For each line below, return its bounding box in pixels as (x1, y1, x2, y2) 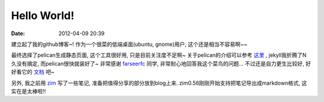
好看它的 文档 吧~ (11, 69, 55, 76)
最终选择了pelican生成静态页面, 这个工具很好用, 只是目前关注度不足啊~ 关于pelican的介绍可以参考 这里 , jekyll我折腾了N (11, 51, 307, 59)
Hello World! (11, 9, 74, 22)
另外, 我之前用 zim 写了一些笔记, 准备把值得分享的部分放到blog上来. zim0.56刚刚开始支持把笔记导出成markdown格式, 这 (11, 79, 307, 86)
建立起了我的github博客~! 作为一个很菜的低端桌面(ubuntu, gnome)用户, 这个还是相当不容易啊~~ (11, 41, 248, 48)
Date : (11, 30, 25, 37)
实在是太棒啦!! (11, 87, 46, 95)
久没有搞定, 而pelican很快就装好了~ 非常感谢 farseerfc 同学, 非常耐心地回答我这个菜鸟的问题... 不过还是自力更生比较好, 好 (11, 60, 311, 67)
